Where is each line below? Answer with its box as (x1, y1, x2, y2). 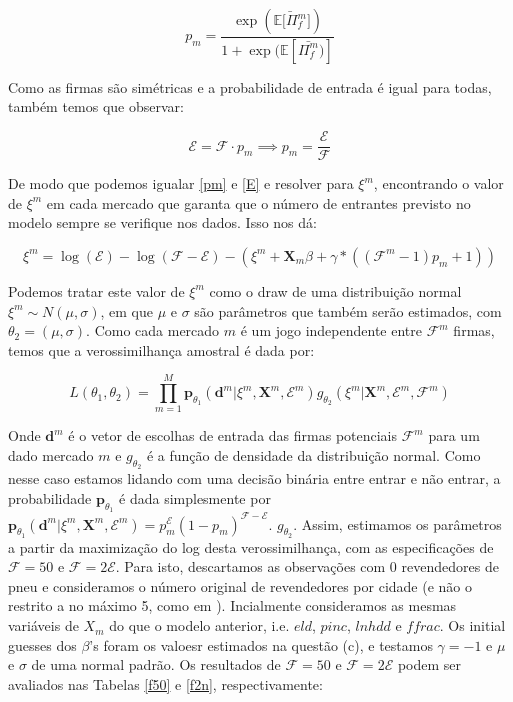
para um (428, 425, 480, 446)
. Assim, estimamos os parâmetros (293, 513, 502, 534)
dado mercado (8, 445, 94, 465)
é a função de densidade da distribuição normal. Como (146, 445, 481, 465)
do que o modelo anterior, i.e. (109, 615, 290, 636)
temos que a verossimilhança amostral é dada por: (8, 339, 315, 360)
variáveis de (8, 615, 79, 636)
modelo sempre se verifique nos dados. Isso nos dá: (8, 212, 317, 233)
